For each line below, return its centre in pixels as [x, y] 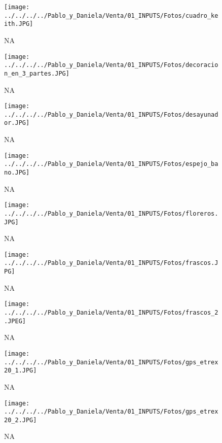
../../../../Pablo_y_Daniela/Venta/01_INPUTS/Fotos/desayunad [111, 114]
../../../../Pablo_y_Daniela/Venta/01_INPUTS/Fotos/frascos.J [111, 263]
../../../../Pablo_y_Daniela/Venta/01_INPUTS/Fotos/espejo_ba [111, 164]
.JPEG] [15, 321]
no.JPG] [17, 173]
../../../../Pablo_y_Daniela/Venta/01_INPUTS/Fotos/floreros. [111, 213]
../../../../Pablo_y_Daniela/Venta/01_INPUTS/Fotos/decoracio [111, 65]
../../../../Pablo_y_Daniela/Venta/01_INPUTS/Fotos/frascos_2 [111, 313]
